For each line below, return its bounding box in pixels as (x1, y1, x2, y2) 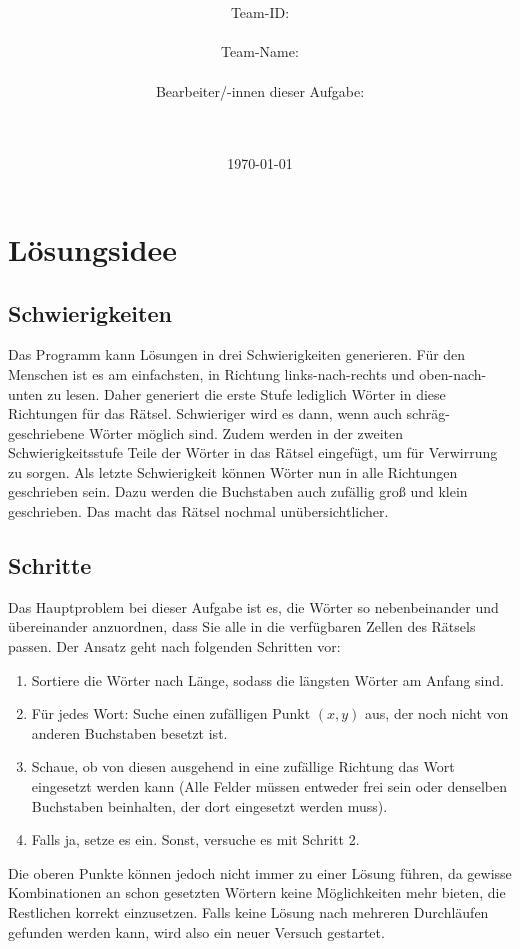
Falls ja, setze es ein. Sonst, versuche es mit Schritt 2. (31, 829, 360, 850)
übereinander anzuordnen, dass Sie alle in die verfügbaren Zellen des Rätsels (8, 616, 476, 637)
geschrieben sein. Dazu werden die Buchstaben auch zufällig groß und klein (8, 481, 468, 502)
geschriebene (8, 422, 85, 443)
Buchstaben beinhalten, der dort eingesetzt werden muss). (31, 795, 388, 816)
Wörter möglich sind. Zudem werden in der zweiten (88, 422, 404, 443)
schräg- (406, 403, 450, 424)
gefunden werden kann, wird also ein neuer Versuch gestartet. (8, 921, 385, 942)
